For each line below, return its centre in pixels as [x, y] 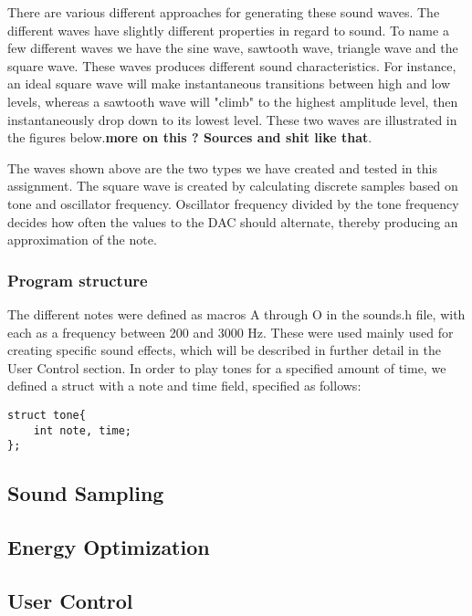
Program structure [78, 280]
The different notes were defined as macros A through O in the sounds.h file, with [236, 313]
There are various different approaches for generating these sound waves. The [224, 12]
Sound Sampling [86, 493]
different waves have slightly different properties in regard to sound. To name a [228, 30]
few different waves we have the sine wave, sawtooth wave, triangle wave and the [233, 48]
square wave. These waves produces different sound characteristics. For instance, [232, 65]
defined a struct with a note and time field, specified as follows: [184, 386]
